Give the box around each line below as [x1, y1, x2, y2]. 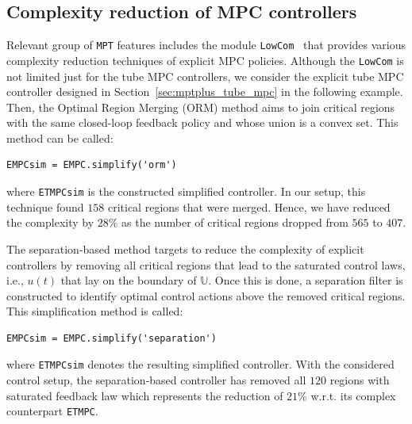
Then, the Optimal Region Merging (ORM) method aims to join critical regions [6, 98, 395, 115]
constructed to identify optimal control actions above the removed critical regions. [6, 287, 406, 304]
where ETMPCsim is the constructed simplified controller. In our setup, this [6, 183, 366, 200]
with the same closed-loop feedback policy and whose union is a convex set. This [6, 114, 399, 131]
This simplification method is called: [6, 303, 183, 319]
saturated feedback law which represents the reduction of [6, 387, 283, 403]
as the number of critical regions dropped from [121, 214, 348, 231]
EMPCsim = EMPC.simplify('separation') [6, 332, 217, 344]
